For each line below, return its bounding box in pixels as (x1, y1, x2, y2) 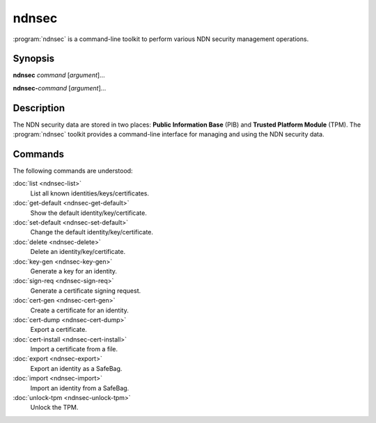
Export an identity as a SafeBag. (30, 364, 123, 372)
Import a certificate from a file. (30, 345, 118, 353)
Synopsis (13, 53, 55, 65)
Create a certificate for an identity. (30, 306, 129, 314)
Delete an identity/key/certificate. (30, 248, 125, 256)
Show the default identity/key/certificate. (30, 209, 148, 217)
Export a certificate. (30, 326, 87, 334)
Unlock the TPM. (30, 404, 79, 412)
